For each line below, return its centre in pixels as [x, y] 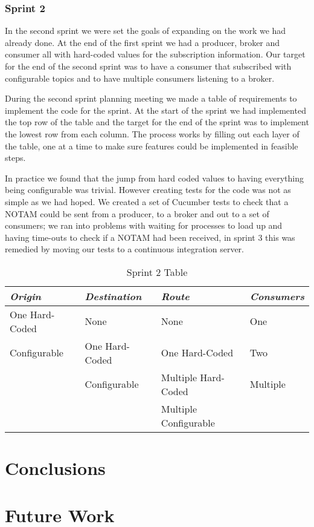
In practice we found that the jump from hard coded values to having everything [154, 178]
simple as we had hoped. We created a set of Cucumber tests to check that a [147, 201]
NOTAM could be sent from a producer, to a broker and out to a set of [137, 213]
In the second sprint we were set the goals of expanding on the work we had [146, 31]
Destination [113, 296]
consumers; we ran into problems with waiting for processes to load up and [144, 225]
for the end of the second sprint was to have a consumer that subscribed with [148, 66]
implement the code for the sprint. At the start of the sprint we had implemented [155, 110]
